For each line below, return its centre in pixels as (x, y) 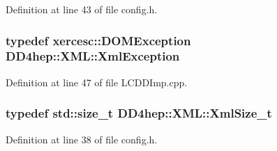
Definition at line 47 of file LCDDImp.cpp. (97, 82)
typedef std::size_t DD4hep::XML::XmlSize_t (139, 113)
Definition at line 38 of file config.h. (82, 139)
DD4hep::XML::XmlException (93, 56)
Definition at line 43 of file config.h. (82, 9)
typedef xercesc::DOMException (98, 40)
